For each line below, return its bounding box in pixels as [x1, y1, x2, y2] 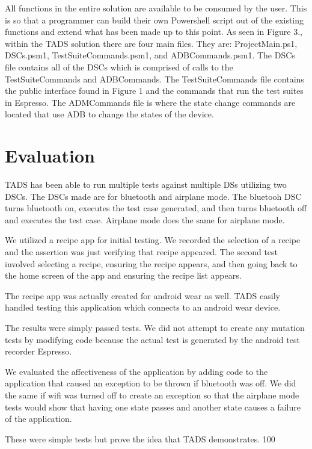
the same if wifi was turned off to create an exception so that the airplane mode [5, 388, 299, 401]
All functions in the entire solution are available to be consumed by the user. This [5, 2, 307, 14]
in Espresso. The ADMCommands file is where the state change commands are [5, 96, 296, 108]
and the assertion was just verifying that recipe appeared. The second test [5, 246, 278, 258]
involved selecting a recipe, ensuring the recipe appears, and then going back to [5, 257, 298, 270]
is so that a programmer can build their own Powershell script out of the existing [5, 13, 304, 26]
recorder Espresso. [5, 345, 72, 358]
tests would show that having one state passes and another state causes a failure [5, 400, 301, 413]
